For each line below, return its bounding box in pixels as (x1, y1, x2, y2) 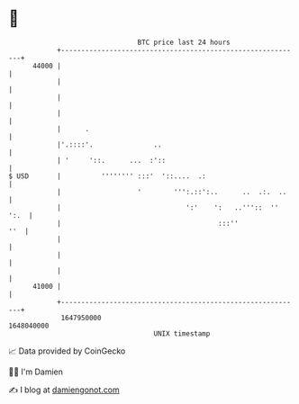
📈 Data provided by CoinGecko (8, 346, 126, 356)
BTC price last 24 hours (137, 38, 231, 47)
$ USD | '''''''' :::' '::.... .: (8, 171, 206, 181)
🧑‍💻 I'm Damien (8, 366, 64, 377)
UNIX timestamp (153, 328, 211, 338)
